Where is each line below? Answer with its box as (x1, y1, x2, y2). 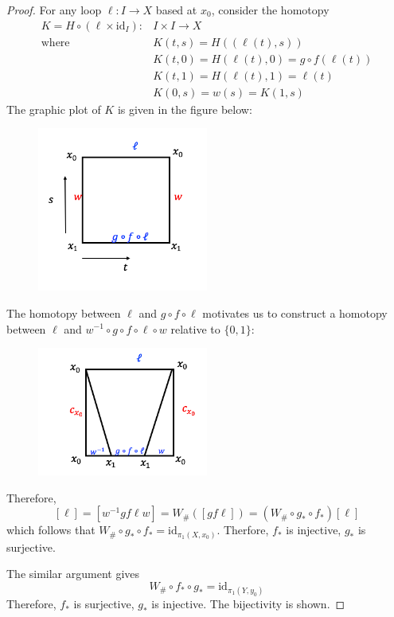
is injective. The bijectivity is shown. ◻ (151, 596, 345, 612)
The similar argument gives (6, 565, 140, 582)
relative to (170, 320, 220, 337)
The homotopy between (6, 304, 121, 321)
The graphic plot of (6, 100, 101, 117)
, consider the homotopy (211, 2, 330, 18)
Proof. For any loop (6, 2, 102, 18)
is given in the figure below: (117, 100, 252, 117)
